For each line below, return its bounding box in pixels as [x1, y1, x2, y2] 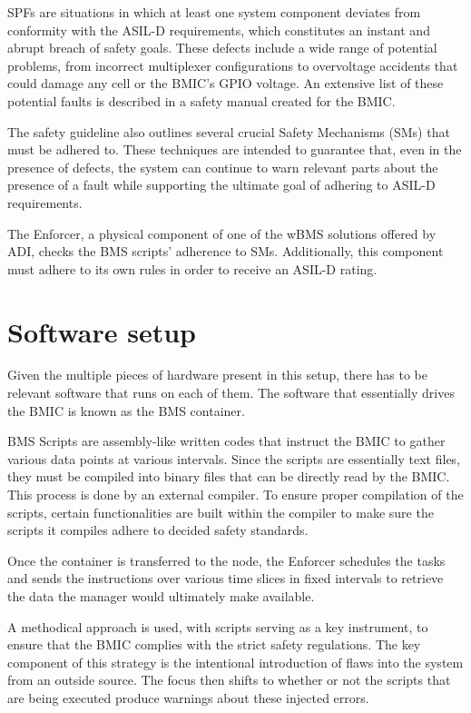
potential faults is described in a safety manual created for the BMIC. [7, 91, 396, 110]
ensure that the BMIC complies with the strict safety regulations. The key [7, 635, 421, 654]
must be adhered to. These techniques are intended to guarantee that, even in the [7, 140, 462, 159]
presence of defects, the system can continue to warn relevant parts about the [7, 157, 438, 176]
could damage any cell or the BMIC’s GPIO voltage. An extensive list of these [7, 74, 444, 93]
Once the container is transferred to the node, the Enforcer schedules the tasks [7, 550, 446, 569]
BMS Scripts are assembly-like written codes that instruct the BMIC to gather [7, 431, 446, 451]
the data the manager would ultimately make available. [7, 586, 315, 605]
